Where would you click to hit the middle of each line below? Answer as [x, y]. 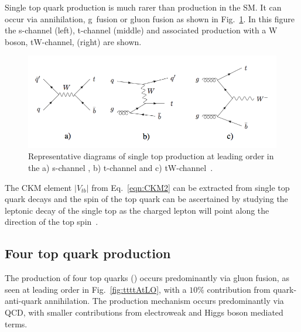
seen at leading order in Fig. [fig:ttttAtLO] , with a [96, 289]
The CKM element [38, 187]
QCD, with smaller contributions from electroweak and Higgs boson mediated [144, 312]
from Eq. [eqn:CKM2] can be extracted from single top [191, 187]
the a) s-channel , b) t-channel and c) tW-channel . [121, 168]
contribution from [239, 289]
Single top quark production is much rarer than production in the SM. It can [143, 7]
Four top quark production [88, 253]
